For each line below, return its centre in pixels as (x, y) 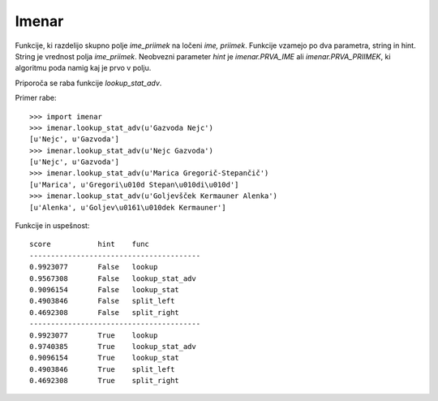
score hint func (90, 244)
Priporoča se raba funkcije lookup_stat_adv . (88, 83)
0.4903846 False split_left (102, 301)
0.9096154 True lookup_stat (105, 358)
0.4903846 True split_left (102, 369)
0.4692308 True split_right (105, 381)
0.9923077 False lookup (94, 267)
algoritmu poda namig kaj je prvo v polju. (83, 68)
